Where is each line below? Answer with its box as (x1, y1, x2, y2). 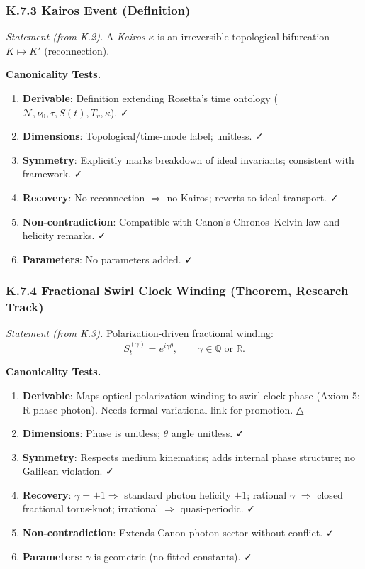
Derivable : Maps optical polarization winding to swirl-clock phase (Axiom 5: (22, 387, 360, 402)
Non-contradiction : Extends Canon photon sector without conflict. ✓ (22, 525, 335, 540)
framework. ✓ (22, 166, 83, 181)
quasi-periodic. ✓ (180, 501, 256, 516)
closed (317, 487, 343, 502)
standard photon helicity (124, 487, 231, 502)
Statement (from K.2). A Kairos (6, 29, 145, 44)
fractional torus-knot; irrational (22, 501, 159, 516)
